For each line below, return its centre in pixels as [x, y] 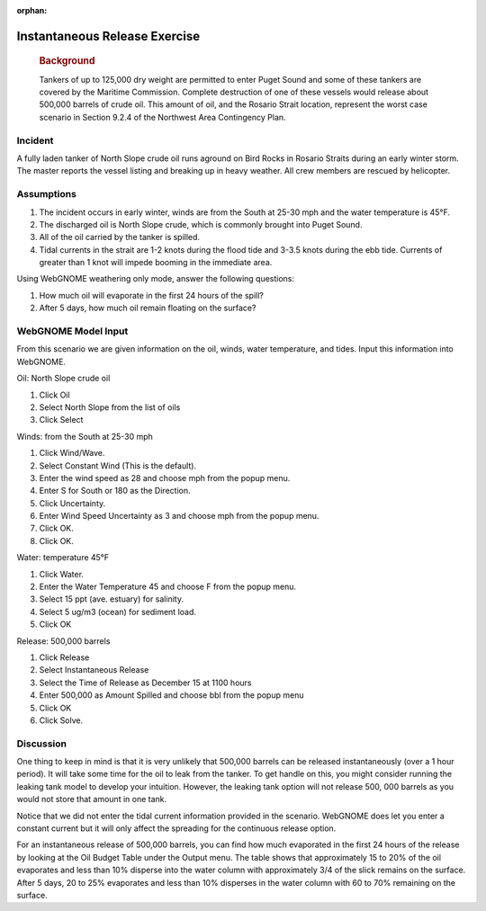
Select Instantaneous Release [94, 670]
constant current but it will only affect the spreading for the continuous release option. [176, 828]
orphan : [32, 10]
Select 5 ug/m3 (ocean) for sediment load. [118, 612]
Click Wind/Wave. [72, 453]
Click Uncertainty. [72, 503]
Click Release [64, 657]
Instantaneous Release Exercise [108, 36]
